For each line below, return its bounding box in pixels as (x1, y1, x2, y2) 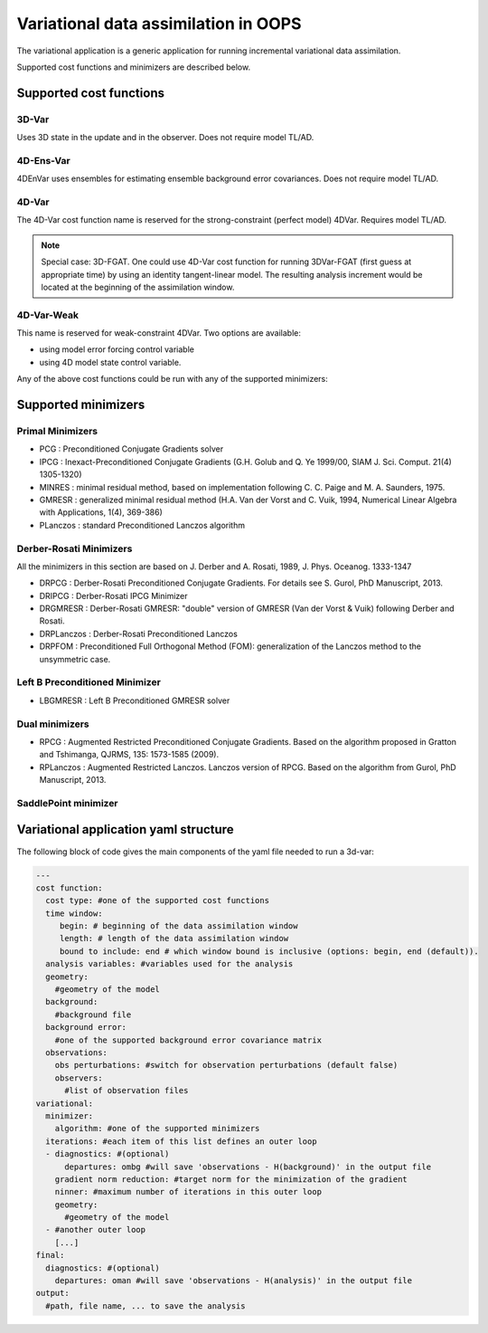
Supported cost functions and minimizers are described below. (16, 62, 251, 72)
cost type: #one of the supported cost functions (45, 896, 270, 906)
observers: (54, 1072, 103, 1083)
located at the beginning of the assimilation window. (41, 281, 235, 292)
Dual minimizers (16, 718, 89, 730)
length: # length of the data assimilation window (59, 933, 289, 944)
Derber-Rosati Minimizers (16, 542, 133, 555)
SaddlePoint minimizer (16, 796, 118, 809)
